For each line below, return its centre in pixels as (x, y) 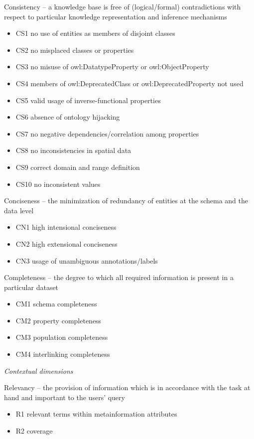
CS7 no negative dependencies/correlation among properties (107, 133)
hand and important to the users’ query (64, 397)
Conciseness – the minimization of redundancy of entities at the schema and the (126, 201)
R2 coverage (34, 431)
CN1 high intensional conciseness (66, 227)
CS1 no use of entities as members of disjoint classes (95, 33)
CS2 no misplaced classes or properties (75, 50)
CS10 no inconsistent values (58, 184)
